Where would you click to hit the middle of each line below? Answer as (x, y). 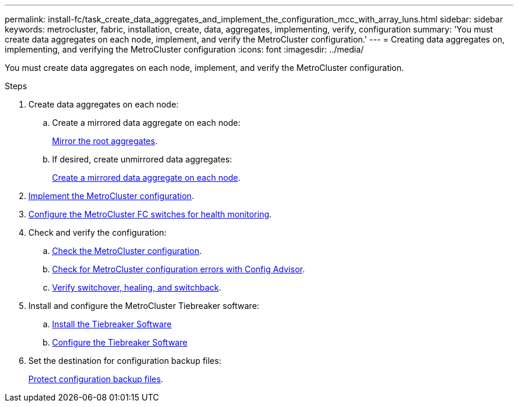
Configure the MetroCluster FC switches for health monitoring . (150, 214)
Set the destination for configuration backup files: (125, 361)
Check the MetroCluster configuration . (127, 251)
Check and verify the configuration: (98, 232)
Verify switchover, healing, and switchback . (137, 287)
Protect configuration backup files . (96, 379)
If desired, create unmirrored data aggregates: (142, 159)
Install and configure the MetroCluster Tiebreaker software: (144, 306)
